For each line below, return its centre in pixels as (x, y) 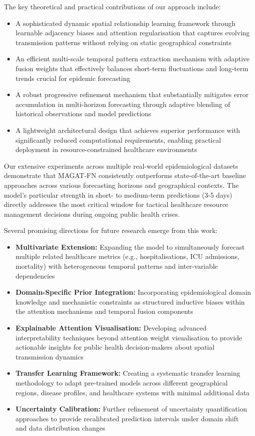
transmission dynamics (50, 356)
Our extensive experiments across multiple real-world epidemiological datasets (121, 166)
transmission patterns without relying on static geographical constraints (123, 42)
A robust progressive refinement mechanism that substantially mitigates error (132, 94)
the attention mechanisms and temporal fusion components (104, 311)
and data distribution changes (60, 428)
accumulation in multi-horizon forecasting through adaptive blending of (123, 104)
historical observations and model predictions (83, 114)
